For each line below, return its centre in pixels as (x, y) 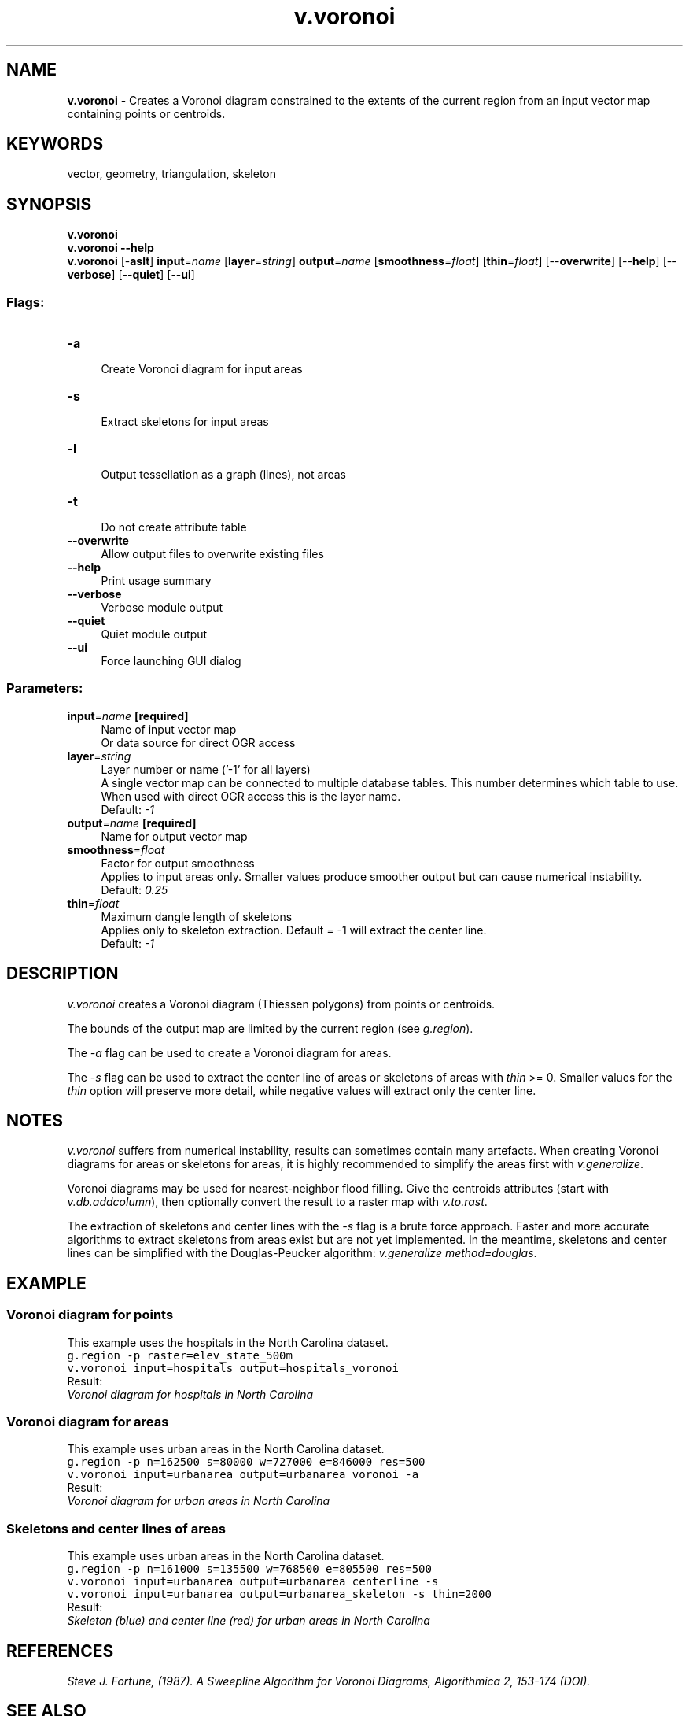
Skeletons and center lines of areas (116, 1528)
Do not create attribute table (174, 527)
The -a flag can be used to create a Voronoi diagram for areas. (229, 1052)
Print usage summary (156, 581)
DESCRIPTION (63, 974)
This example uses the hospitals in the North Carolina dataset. (228, 1342)
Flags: (26, 302)
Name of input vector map (169, 729)
